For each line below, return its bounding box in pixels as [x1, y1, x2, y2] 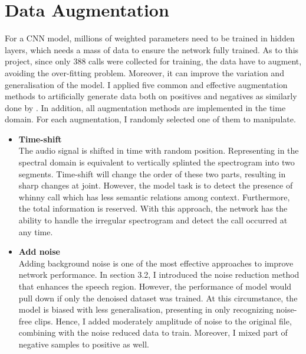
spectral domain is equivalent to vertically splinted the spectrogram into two [18, 156, 295, 168]
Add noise [18, 245, 60, 258]
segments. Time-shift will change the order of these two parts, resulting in [18, 167, 286, 180]
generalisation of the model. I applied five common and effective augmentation [5, 78, 288, 90]
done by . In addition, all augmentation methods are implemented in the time [5, 101, 286, 113]
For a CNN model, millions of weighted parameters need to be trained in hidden [5, 32, 295, 44]
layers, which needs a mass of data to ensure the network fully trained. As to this [5, 43, 299, 56]
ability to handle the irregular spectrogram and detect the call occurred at [18, 214, 288, 226]
